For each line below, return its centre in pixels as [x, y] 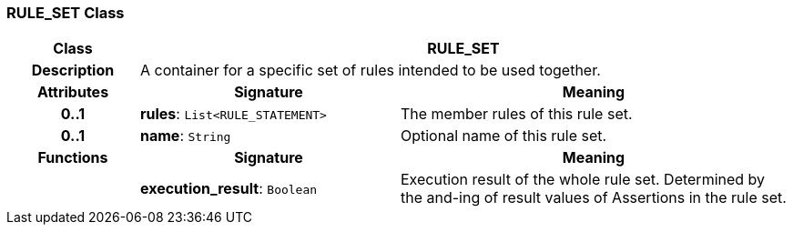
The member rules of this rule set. [516, 114]
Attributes [73, 92]
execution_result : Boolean [229, 189]
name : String [185, 136]
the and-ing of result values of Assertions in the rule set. [593, 198]
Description [73, 71]
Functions [73, 158]
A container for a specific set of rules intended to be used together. [370, 71]
